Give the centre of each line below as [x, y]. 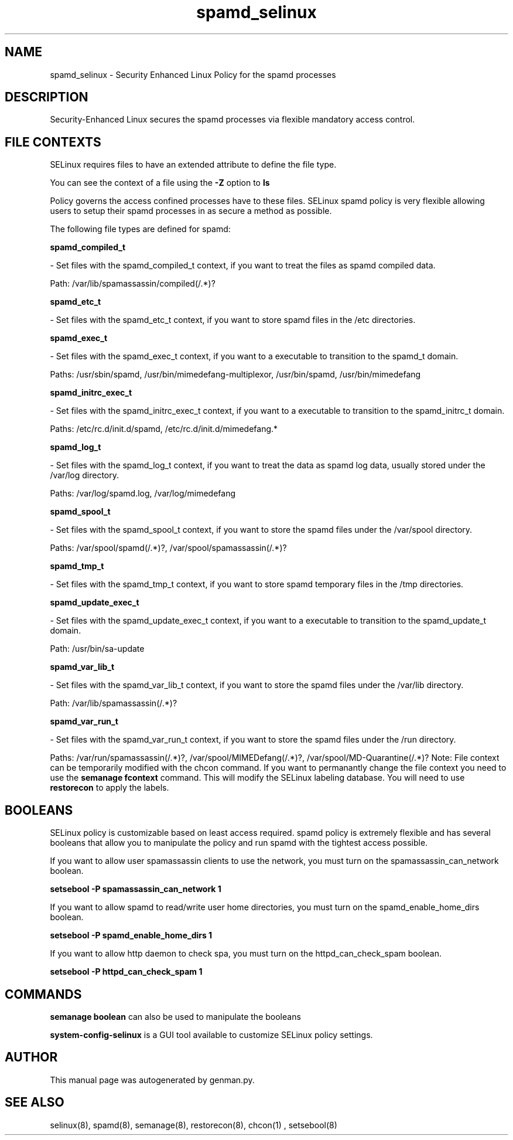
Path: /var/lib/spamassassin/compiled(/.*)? [133, 284]
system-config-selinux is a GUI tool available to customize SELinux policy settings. [211, 1034]
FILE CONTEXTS [53, 142]
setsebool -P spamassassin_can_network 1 [136, 889]
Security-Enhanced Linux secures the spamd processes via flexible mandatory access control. [232, 120]
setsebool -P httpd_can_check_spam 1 [126, 972]
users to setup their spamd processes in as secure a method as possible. [191, 211]
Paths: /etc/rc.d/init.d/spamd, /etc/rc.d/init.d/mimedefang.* [164, 429]
